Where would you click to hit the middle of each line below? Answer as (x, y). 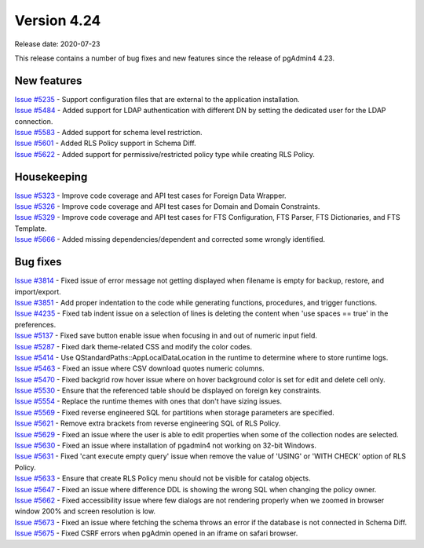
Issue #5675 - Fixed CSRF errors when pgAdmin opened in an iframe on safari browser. (156, 533)
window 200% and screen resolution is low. (85, 511)
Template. (31, 228)
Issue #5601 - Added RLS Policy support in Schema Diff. (105, 143)
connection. (34, 121)
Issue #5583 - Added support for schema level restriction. (108, 133)
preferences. (35, 324)
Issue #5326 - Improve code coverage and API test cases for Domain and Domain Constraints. (167, 206)
